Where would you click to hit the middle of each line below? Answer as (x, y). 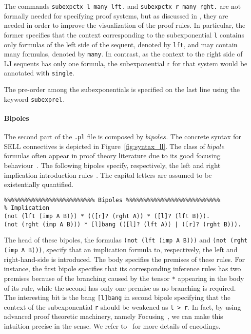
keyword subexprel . (34, 99)
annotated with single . (39, 73)
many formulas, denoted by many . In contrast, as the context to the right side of (123, 54)
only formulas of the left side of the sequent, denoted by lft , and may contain (121, 44)
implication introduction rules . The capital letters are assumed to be (108, 175)
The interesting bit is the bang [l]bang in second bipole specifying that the (117, 297)
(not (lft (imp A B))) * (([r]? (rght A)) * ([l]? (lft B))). (107, 216)
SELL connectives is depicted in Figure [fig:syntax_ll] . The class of (105, 146)
